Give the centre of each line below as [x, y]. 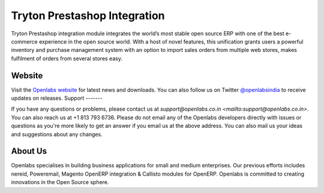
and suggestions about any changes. [57, 134]
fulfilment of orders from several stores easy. [67, 58]
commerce [25, 41]
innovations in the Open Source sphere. [60, 182]
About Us [29, 151]
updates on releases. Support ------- [57, 98]
